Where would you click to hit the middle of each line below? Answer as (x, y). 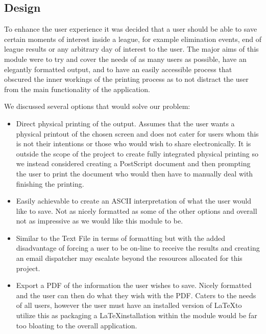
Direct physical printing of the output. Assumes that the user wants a (125, 123)
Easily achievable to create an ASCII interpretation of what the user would (134, 201)
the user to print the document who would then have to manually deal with (135, 173)
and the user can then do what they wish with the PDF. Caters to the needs (136, 295)
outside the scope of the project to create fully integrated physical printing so (137, 153)
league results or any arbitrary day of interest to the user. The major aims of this (131, 49)
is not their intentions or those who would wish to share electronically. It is (134, 143)
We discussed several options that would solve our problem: (97, 106)
